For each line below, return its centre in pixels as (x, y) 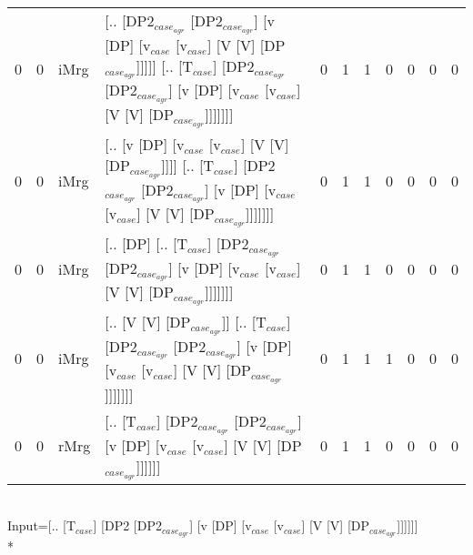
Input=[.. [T (42, 525)
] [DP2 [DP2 (127, 525)
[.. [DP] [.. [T (146, 243)
